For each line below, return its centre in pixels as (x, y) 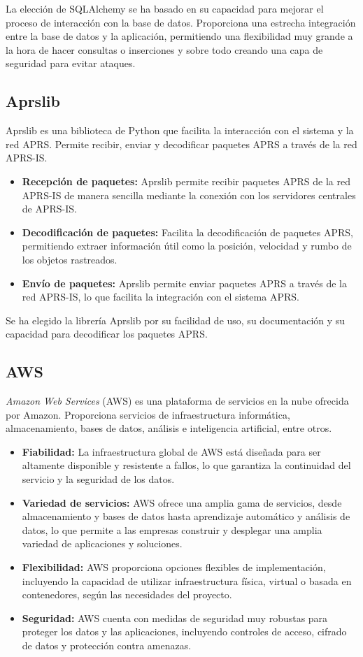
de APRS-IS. (49, 209)
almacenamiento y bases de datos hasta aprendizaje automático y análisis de (186, 516)
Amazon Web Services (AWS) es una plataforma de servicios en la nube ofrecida (177, 401)
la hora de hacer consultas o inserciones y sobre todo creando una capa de (164, 49)
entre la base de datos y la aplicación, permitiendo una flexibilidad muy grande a (179, 36)
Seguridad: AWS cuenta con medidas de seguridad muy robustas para (175, 618)
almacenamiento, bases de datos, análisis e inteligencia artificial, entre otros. (169, 428)
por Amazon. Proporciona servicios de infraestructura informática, (148, 414)
